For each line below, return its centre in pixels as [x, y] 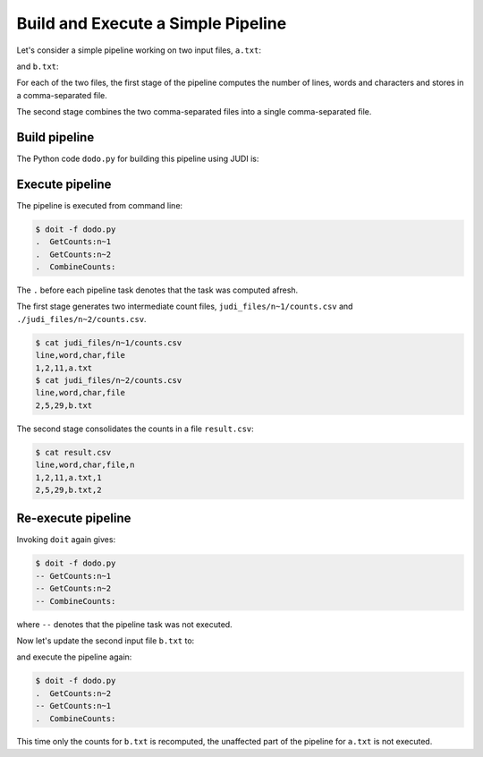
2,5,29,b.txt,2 [68, 489]
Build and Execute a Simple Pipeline [152, 23]
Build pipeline [55, 137]
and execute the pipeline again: [74, 657]
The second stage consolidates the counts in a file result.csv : [135, 429]
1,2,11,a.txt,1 [68, 477]
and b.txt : [38, 66]
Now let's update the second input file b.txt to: [106, 641]
